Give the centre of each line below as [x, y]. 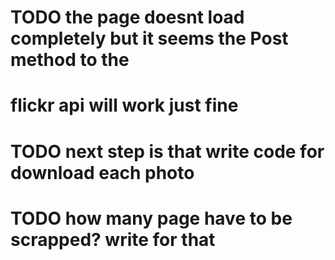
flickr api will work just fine [124, 105]
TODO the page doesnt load [127, 17]
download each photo [102, 172]
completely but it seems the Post [149, 38]
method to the [70, 60]
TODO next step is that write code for [167, 151]
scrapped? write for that [113, 239]
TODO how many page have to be [151, 218]
